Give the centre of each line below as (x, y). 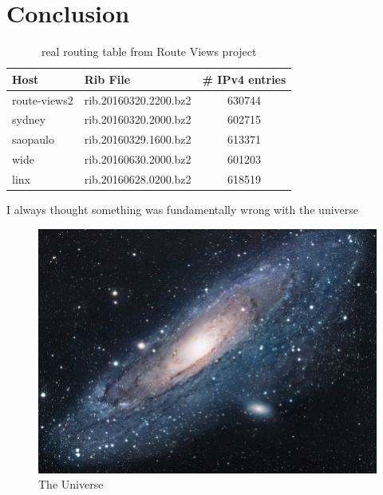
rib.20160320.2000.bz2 (138, 119)
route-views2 (43, 99)
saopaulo (33, 139)
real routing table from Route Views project (149, 51)
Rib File (107, 79)
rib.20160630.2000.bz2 (138, 159)
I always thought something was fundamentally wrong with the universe (182, 210)
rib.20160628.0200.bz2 (138, 178)
